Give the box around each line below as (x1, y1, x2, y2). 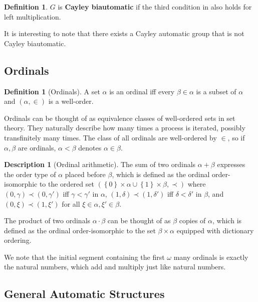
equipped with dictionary (176, 225, 254, 235)
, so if (227, 132, 245, 142)
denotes (78, 142, 102, 153)
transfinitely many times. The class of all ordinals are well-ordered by (4, 132, 217, 142)
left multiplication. (4, 11, 61, 22)
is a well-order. (48, 96, 94, 106)
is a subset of (196, 86, 236, 96)
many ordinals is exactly (173, 251, 248, 262)
